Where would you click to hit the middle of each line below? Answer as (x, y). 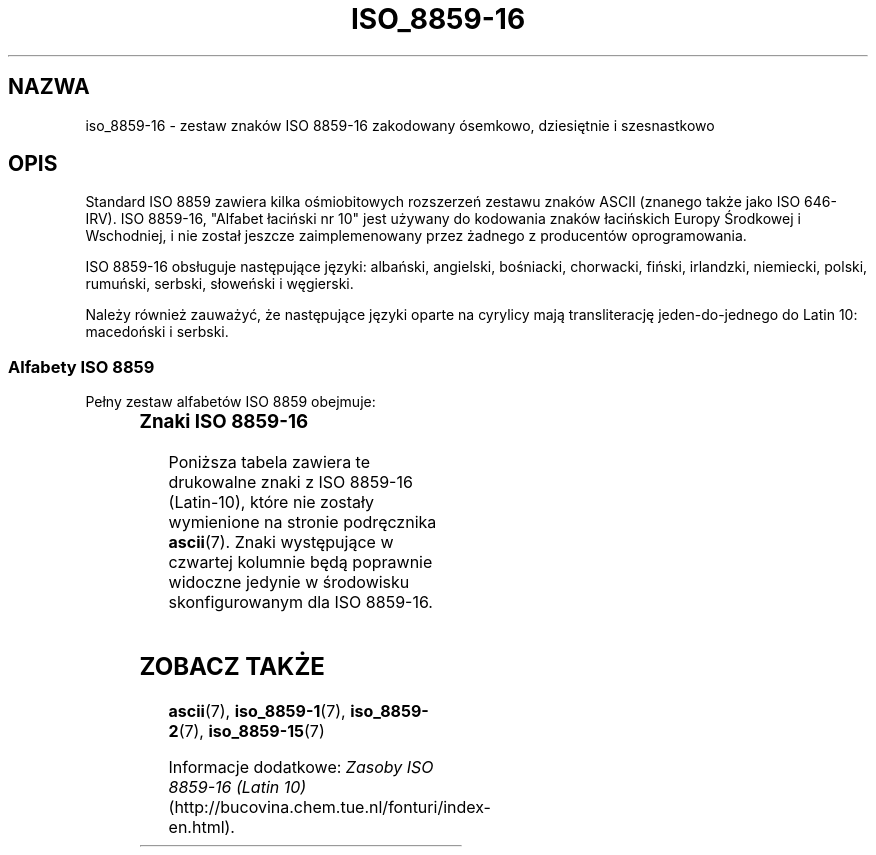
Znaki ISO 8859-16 (224, 422)
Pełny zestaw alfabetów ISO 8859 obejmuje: (230, 402)
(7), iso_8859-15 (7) (251, 730)
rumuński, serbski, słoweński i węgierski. (219, 284)
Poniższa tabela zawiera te (269, 461)
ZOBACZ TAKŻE (232, 666)
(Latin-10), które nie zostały (271, 501)
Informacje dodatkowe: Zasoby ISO (301, 766)
